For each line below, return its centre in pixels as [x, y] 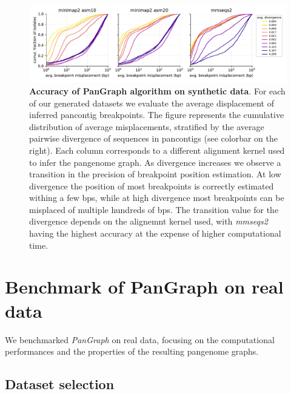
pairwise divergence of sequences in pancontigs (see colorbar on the [154, 138]
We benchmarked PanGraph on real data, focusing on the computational [140, 339]
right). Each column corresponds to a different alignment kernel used [157, 150]
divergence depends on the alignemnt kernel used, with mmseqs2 [149, 221]
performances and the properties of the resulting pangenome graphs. [132, 351]
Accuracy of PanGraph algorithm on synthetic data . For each [157, 90]
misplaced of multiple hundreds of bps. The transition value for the [154, 209]
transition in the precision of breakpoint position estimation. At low [155, 174]
